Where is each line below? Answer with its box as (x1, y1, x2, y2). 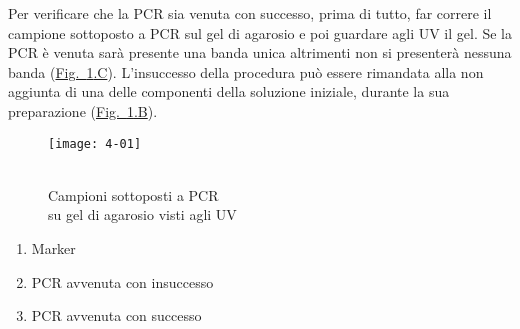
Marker (31, 238, 76, 258)
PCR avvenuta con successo (31, 305, 202, 326)
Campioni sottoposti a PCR (48, 184, 219, 205)
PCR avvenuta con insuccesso (31, 271, 214, 292)
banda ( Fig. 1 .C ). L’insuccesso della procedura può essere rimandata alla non (8, 61, 484, 82)
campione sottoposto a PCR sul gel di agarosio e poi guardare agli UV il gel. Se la (8, 22, 513, 43)
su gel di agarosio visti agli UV (48, 204, 237, 225)
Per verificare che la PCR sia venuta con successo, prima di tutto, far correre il (8, 3, 492, 23)
